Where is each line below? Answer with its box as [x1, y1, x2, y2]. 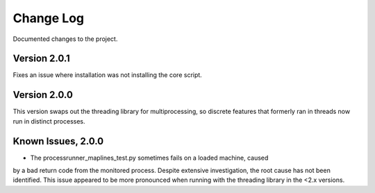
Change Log [12, 10, 85, 26]
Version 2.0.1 [12, 53, 71, 65]
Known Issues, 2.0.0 [12, 135, 104, 147]
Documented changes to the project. [12, 35, 118, 43]
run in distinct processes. [12, 117, 85, 125]
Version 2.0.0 [12, 89, 73, 101]
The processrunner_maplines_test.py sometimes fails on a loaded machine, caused [30, 153, 269, 162]
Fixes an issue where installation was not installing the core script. [12, 71, 203, 79]
